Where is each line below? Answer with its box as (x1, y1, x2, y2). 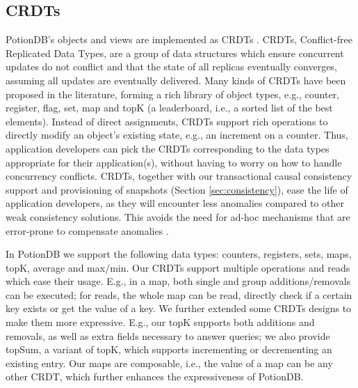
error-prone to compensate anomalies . (6, 223, 169, 238)
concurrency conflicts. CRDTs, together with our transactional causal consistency (6, 169, 352, 183)
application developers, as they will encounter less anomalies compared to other (6, 196, 345, 210)
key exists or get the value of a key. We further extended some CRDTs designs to (6, 301, 352, 316)
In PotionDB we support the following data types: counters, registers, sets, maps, (6, 247, 352, 261)
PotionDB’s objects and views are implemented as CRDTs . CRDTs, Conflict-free (6, 32, 352, 47)
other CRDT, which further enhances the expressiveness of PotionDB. (6, 369, 304, 384)
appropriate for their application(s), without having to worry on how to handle (6, 155, 342, 169)
